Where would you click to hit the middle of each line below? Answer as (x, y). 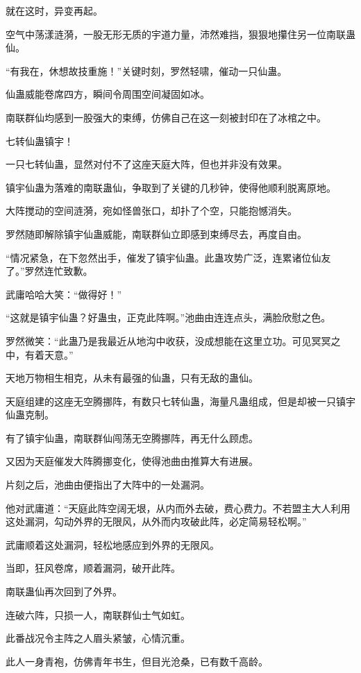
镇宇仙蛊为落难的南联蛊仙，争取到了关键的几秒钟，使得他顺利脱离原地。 (171, 187)
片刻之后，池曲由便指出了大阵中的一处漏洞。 (108, 485)
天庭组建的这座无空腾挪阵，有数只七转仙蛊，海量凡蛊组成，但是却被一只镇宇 (180, 401)
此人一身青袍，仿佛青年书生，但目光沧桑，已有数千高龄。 (137, 661)
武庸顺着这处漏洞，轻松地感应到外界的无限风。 (112, 544)
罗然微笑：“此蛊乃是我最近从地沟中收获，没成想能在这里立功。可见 (159, 340)
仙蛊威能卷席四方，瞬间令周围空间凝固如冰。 (108, 94)
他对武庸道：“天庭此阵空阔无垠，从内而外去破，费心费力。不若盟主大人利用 (178, 508)
